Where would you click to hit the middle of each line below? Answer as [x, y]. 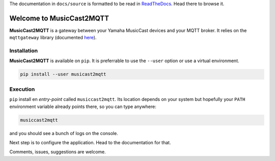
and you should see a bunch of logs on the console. [64, 133]
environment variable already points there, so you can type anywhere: [83, 106]
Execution [22, 89]
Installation [24, 51]
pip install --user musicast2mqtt [63, 74]
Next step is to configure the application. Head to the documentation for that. [90, 142]
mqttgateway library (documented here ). [53, 38]
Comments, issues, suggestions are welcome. [58, 152]
